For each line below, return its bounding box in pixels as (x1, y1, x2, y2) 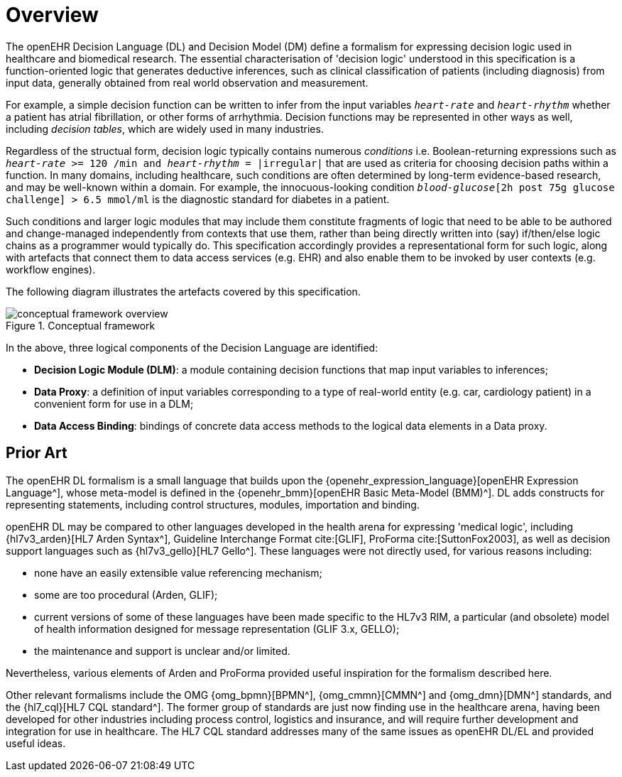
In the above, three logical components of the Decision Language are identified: (6, 341, 378, 354)
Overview (6, 3, 99, 27)
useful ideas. (6, 737, 66, 749)
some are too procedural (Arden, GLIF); (34, 588, 218, 601)
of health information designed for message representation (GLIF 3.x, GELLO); (34, 622, 400, 635)
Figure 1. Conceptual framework (6, 319, 155, 332)
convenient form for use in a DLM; (34, 397, 194, 410)
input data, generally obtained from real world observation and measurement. (6, 76, 369, 89)
